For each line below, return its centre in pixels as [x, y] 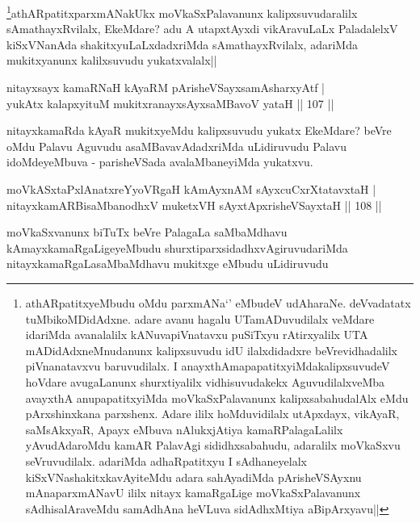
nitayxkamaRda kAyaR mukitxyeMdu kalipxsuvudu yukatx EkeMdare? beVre [199, 130]
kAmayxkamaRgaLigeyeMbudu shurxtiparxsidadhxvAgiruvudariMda [177, 247]
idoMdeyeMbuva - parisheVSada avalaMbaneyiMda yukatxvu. [160, 162]
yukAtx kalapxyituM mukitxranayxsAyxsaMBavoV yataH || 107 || [170, 103]
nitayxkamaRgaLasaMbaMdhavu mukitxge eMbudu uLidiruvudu [168, 264]
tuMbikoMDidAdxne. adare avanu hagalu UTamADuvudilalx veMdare [200, 318]
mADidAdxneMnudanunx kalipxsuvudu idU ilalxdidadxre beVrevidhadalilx [211, 350]
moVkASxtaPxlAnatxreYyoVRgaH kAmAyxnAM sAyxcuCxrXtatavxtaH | [191, 189]
